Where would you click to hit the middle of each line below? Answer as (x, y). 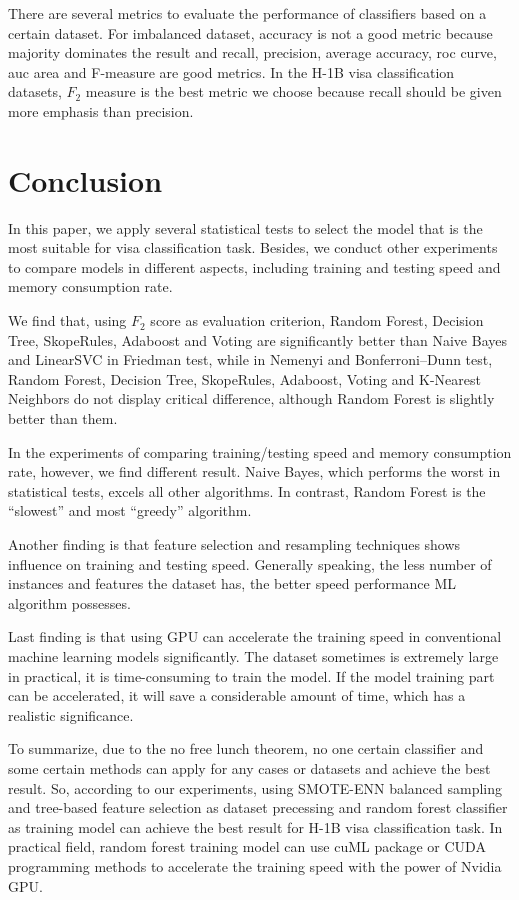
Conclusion (85, 179)
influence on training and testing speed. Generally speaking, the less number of (250, 563)
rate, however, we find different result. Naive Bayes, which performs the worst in (254, 471)
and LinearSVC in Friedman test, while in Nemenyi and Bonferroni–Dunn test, (250, 359)
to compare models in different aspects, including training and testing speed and (254, 266)
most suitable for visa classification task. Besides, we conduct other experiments (253, 247)
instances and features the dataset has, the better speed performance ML (232, 583)
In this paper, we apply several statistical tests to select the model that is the (245, 227)
